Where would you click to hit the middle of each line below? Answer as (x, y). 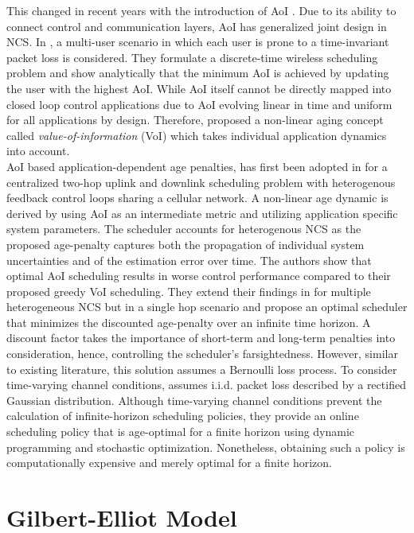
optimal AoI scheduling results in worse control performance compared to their (199, 276)
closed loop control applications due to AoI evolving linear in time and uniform (199, 104)
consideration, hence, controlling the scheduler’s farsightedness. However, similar (202, 354)
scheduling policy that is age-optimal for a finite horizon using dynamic (181, 432)
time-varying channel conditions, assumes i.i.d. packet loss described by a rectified (206, 385)
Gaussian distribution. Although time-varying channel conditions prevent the (194, 400)
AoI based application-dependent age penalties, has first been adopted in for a (197, 166)
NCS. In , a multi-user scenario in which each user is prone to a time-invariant (198, 42)
